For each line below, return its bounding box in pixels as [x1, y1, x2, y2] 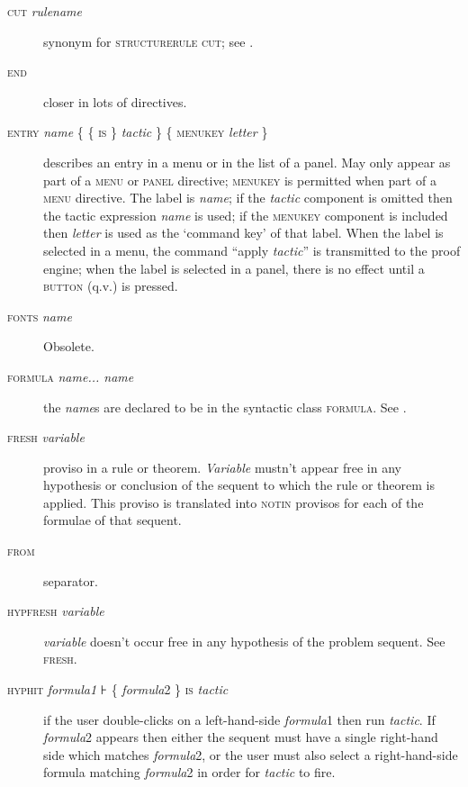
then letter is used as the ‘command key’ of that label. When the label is [43, 223, 444, 242]
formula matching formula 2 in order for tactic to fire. [43, 763, 336, 782]
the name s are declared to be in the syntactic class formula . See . [43, 397, 407, 416]
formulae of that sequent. [43, 511, 182, 529]
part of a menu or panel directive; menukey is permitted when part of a [43, 170, 436, 189]
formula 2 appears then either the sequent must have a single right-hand [43, 728, 438, 746]
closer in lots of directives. [43, 92, 187, 111]
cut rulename [7, 2, 82, 20]
